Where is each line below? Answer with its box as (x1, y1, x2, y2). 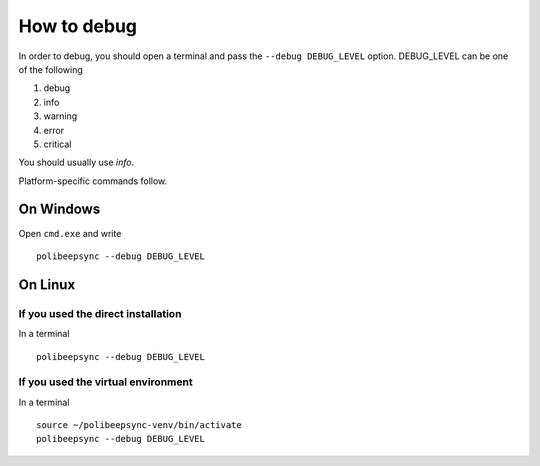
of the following (18, 63, 84, 75)
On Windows (18, 201, 101, 218)
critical (43, 138, 72, 150)
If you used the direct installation (18, 306, 182, 320)
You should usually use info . (18, 156, 135, 169)
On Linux (18, 276, 76, 293)
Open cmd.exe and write (18, 227, 122, 239)
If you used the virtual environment (18, 375, 194, 389)
